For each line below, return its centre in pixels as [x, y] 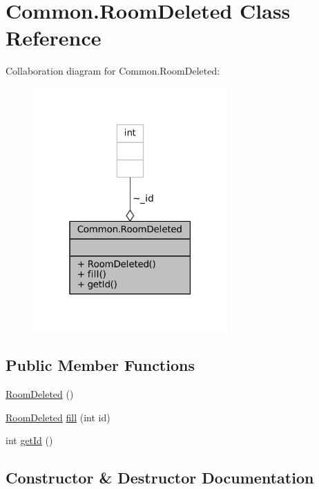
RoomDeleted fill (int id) [58, 417]
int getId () [29, 440]
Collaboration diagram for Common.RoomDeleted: [113, 71]
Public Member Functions [100, 365]
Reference [54, 38]
